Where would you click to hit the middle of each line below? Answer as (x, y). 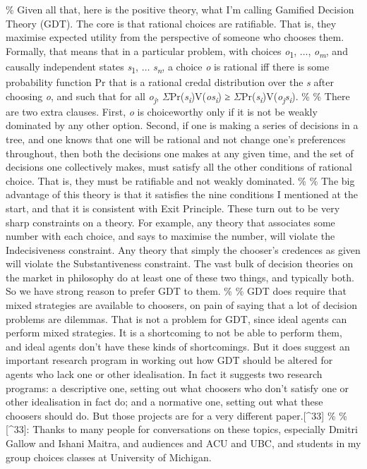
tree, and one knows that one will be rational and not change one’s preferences (176, 139)
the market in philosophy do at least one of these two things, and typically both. (180, 277)
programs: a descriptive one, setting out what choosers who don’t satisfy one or (178, 388)
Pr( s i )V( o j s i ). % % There (295, 97)
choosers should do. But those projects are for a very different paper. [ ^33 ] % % (176, 415)
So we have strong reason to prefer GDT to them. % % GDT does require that (176, 291)
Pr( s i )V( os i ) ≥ (200, 97)
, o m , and (328, 51)
